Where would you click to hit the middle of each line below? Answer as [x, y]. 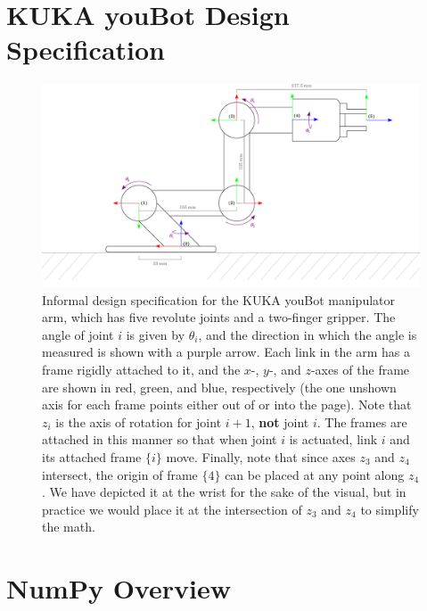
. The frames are [362, 421]
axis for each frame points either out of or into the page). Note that [227, 405]
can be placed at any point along [315, 474]
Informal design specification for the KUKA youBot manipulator [219, 299]
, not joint [280, 421]
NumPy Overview [119, 588]
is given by [156, 334]
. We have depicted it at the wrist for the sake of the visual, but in [224, 492]
